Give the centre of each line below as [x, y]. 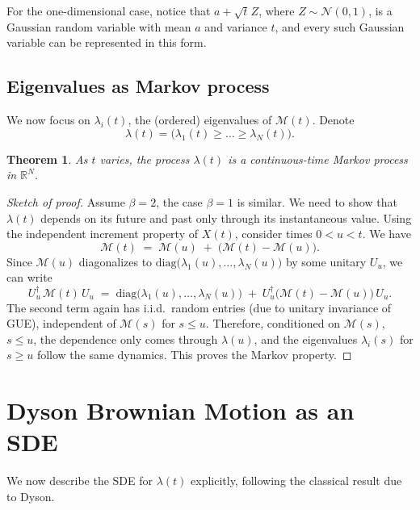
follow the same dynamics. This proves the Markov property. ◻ [194, 355]
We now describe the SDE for [80, 481]
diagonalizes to [115, 261]
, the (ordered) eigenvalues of [200, 120]
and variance [236, 26]
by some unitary [326, 261]
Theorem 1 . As [47, 159]
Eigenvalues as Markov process [138, 86]
